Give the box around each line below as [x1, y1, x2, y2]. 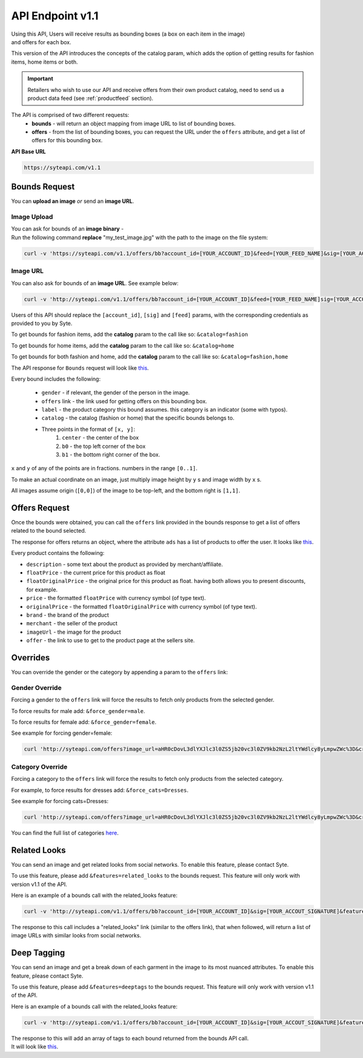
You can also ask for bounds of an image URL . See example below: [11, 279, 178, 287]
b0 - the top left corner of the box [62, 442, 146, 450]
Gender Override [11, 683, 62, 692]
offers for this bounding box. [31, 137, 103, 144]
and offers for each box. [11, 38, 72, 45]
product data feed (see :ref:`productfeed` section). [27, 94, 154, 102]
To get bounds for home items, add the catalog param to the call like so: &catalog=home [11, 342, 234, 349]
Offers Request [11, 503, 70, 513]
